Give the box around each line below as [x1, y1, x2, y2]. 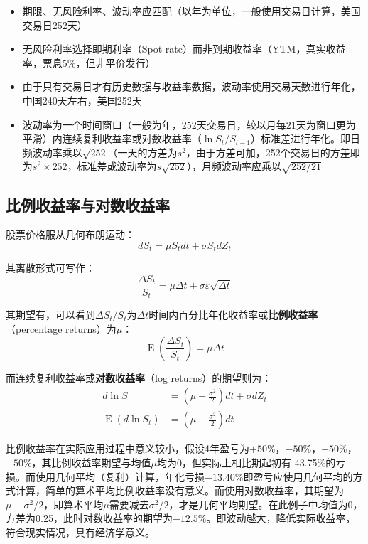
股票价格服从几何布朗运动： [6, 227, 135, 242]
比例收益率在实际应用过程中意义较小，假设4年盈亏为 [6, 441, 249, 456]
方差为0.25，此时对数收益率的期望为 [6, 511, 173, 526]
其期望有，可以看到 [6, 307, 95, 322]
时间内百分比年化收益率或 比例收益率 [148, 307, 318, 322]
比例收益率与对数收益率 [6, 193, 170, 215]
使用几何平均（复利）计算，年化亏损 [35, 469, 205, 484]
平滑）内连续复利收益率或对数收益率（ [22, 131, 202, 146]
